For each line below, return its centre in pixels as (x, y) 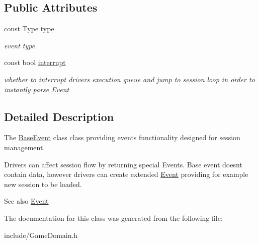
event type (20, 45)
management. (25, 147)
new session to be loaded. (43, 184)
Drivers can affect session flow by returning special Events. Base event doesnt (123, 164)
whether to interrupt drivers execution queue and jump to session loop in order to (129, 79)
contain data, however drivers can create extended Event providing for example (126, 174)
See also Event (26, 201)
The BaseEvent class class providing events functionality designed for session (122, 137)
